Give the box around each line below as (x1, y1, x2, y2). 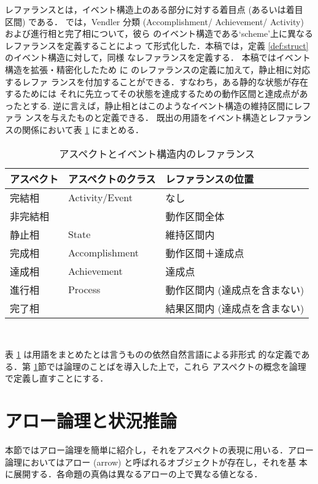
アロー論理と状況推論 (5, 408, 177, 433)
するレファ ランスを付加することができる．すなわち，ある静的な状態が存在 (5, 75, 309, 88)
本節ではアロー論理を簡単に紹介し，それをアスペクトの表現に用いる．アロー (5, 444, 314, 456)
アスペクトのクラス (68, 171, 156, 186)
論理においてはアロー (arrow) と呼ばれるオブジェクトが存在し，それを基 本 (5, 455, 308, 468)
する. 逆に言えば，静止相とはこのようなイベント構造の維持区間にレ (30, 99, 303, 112)
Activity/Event (68, 190, 133, 205)
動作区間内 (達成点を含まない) (165, 282, 304, 297)
